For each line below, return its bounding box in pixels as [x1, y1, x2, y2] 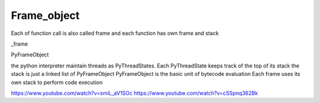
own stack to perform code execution [11, 79, 103, 86]
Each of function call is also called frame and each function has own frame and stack [11, 30, 219, 37]
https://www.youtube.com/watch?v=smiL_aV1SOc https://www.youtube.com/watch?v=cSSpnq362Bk [11, 89, 258, 96]
